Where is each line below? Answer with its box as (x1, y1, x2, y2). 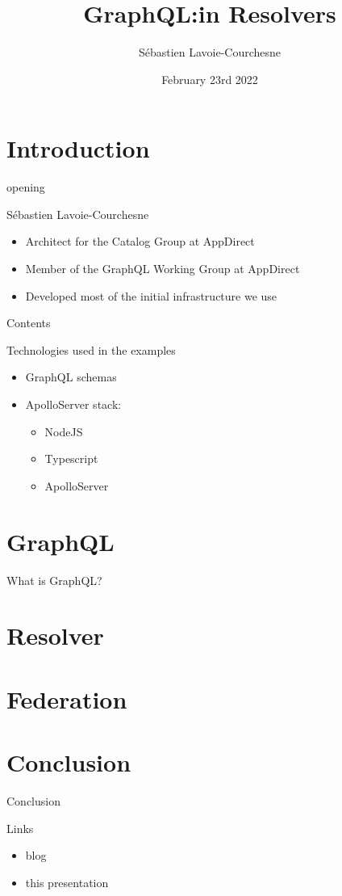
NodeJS (44, 423, 83, 440)
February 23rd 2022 (161, 70, 258, 87)
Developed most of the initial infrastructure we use (25, 287, 277, 304)
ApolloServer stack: (25, 396, 122, 412)
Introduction (6, 132, 150, 165)
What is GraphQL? (6, 571, 102, 588)
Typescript (44, 450, 98, 467)
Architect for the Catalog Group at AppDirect (25, 233, 255, 250)
